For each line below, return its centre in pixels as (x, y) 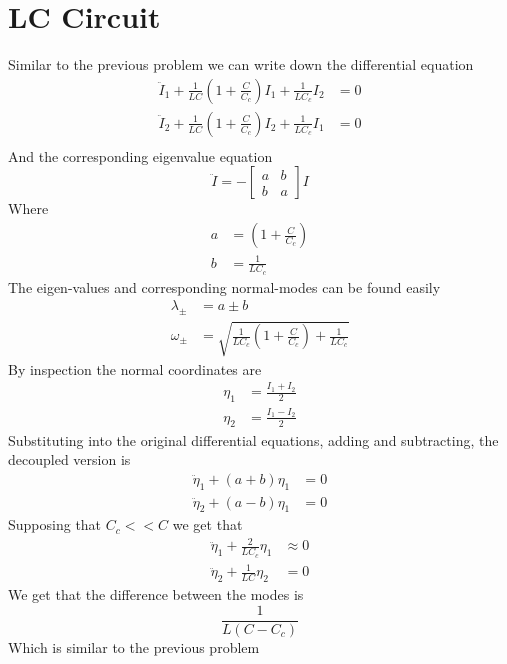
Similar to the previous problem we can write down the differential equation (241, 64)
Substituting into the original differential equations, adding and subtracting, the (253, 439)
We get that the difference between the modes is (156, 594)
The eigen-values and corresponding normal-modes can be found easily (224, 286)
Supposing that (55, 524)
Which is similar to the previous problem (134, 646)
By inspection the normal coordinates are (135, 368)
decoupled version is (69, 459)
